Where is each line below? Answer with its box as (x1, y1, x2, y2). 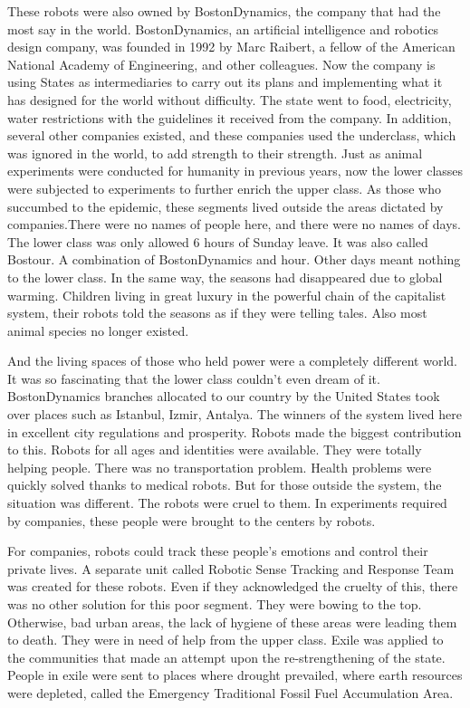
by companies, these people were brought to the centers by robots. (7, 511, 376, 530)
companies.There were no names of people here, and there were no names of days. (7, 215, 461, 234)
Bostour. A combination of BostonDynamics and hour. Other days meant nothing (7, 250, 461, 269)
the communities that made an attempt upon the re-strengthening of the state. (7, 647, 446, 666)
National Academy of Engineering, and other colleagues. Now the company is (7, 54, 436, 73)
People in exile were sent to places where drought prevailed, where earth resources (7, 665, 463, 684)
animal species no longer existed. (7, 321, 189, 340)
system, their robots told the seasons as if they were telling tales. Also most (7, 303, 427, 322)
